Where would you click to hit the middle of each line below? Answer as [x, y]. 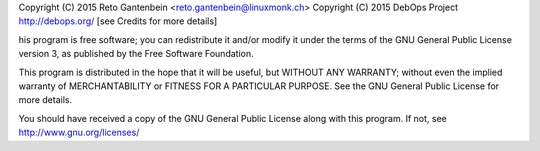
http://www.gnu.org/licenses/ [79, 132]
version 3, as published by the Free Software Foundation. [136, 54]
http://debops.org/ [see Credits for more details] [118, 21]
